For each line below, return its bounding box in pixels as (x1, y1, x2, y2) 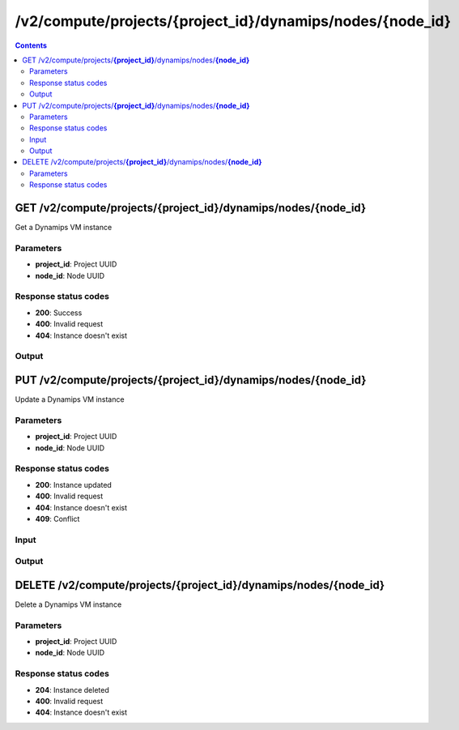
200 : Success (35, 308, 83, 318)
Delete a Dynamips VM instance (15, 600, 122, 609)
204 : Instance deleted (35, 685, 109, 694)
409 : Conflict (35, 514, 80, 523)
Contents (15, 41, 48, 50)
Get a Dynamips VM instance (15, 223, 113, 233)
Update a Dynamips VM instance (15, 395, 125, 404)
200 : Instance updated (35, 480, 113, 489)
